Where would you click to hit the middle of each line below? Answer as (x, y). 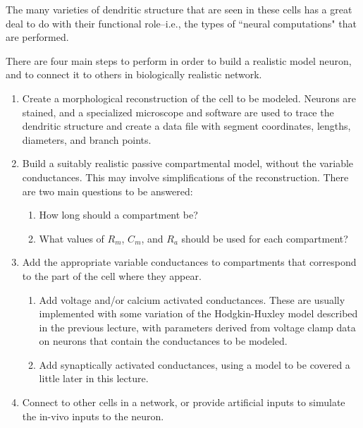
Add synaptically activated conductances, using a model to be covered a (195, 364)
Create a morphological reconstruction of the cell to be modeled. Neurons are (189, 98)
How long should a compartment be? (118, 215)
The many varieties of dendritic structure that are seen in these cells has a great (179, 9)
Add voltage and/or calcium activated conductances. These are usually (192, 299)
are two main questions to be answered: (107, 191)
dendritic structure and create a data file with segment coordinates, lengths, (186, 126)
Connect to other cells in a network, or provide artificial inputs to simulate (184, 402)
